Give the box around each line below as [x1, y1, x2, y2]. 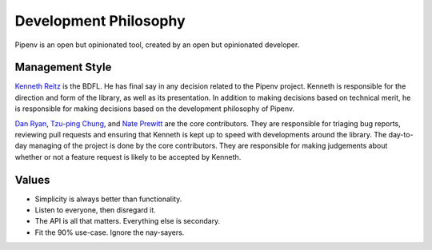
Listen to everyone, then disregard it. [34, 205, 156, 215]
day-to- [388, 130, 414, 140]
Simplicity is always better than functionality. [34, 194, 182, 204]
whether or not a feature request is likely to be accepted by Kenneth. [14, 152, 242, 161]
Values [14, 173, 50, 187]
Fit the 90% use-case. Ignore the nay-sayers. [34, 228, 185, 237]
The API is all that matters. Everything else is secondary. [34, 216, 221, 226]
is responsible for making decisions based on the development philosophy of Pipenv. [14, 104, 295, 113]
